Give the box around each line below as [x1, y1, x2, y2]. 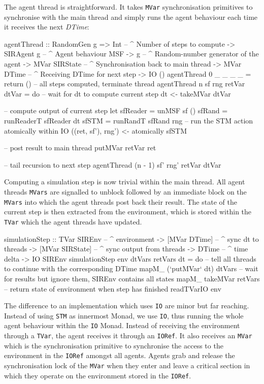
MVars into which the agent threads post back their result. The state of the [4, 196, 237, 207]
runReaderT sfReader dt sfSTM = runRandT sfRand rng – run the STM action [4, 115, 253, 125]
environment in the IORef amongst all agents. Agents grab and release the [4, 350, 235, 361]
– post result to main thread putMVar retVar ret [4, 142, 156, 153]
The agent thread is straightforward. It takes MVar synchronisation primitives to [4, 2, 253, 12]
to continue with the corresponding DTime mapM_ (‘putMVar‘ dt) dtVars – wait [4, 263, 258, 274]
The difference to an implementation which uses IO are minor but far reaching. [4, 300, 249, 311]
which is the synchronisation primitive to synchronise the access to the [4, 340, 223, 350]
